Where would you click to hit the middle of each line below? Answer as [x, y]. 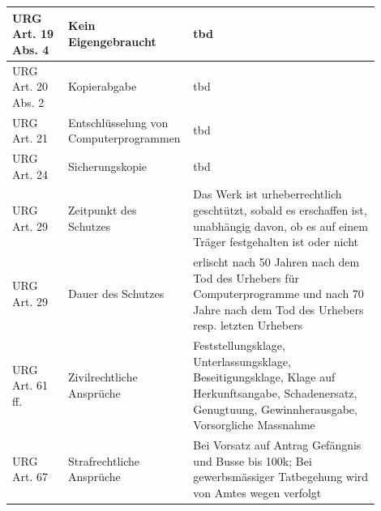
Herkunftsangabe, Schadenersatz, [275, 393]
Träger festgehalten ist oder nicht [276, 242]
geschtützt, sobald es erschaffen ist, [280, 210]
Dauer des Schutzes [116, 294]
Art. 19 [33, 34]
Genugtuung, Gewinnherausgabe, [275, 409]
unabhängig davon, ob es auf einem [280, 226]
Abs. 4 [31, 49]
